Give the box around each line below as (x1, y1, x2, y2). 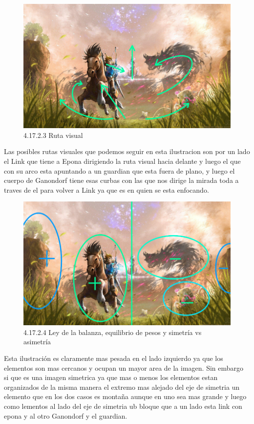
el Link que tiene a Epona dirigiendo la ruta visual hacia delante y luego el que (4, 156, 241, 166)
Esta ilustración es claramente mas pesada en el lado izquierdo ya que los (4, 353, 223, 363)
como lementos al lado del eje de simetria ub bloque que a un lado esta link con (4, 401, 242, 411)
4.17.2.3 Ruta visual (23, 130, 83, 140)
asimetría (23, 336, 51, 347)
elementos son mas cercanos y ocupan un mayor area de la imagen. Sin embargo (4, 362, 244, 373)
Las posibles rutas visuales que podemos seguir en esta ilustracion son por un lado (4, 146, 250, 156)
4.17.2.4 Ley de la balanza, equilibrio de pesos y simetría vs (23, 327, 202, 337)
